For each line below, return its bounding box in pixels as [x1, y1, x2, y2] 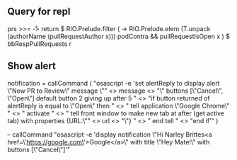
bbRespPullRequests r [7, 39, 72, 48]
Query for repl [7, 6, 71, 18]
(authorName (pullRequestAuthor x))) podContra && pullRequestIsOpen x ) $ [7, 32, 230, 40]
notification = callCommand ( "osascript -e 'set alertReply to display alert [7, 79, 220, 87]
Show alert [7, 60, 57, 72]
